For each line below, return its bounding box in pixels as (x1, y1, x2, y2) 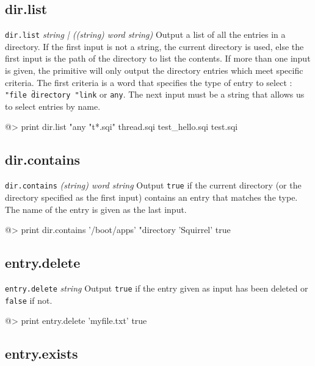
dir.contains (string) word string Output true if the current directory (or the (5, 179, 302, 192)
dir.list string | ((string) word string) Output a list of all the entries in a (5, 28, 286, 41)
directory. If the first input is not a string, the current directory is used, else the (5, 40, 304, 52)
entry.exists (5, 344, 78, 363)
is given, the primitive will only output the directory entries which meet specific (5, 64, 303, 77)
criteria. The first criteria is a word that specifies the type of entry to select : (5, 76, 292, 88)
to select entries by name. (5, 99, 101, 112)
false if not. (5, 293, 52, 306)
